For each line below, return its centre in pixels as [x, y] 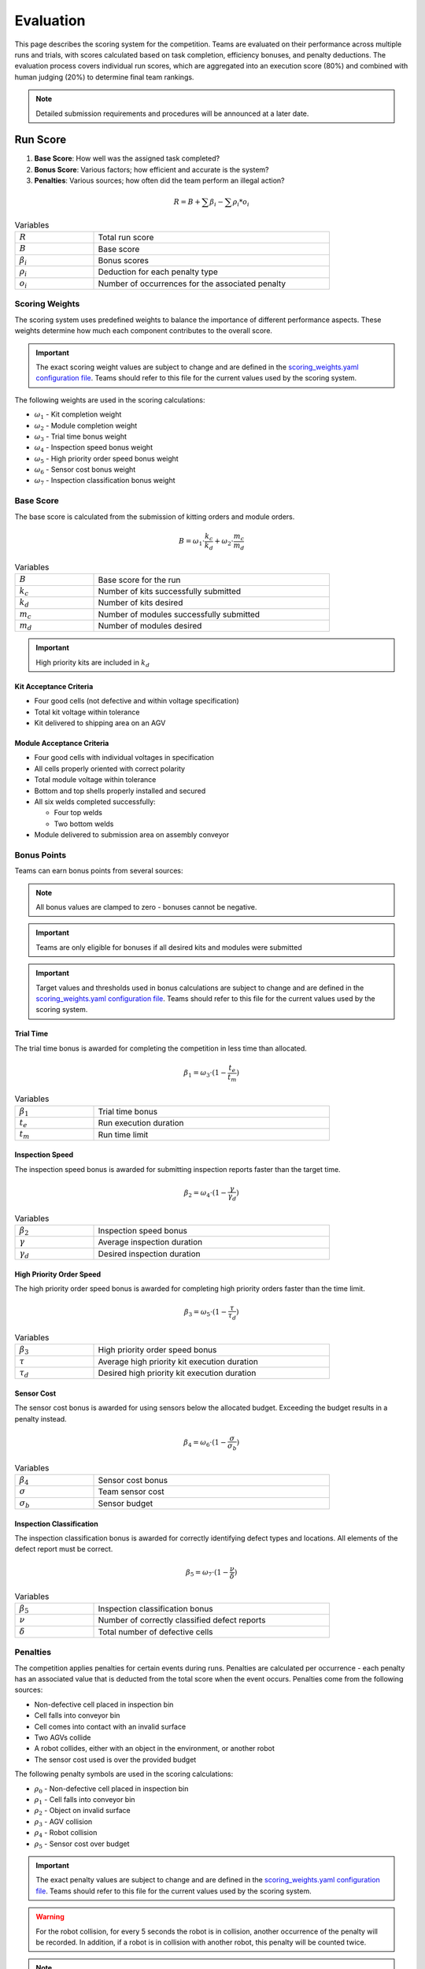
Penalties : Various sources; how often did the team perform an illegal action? [159, 180]
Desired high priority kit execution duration [177, 1373]
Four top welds [78, 813]
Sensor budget [126, 1503]
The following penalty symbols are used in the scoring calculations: [124, 1774]
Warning [50, 1917]
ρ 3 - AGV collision [63, 1822]
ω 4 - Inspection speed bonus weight [94, 449]
